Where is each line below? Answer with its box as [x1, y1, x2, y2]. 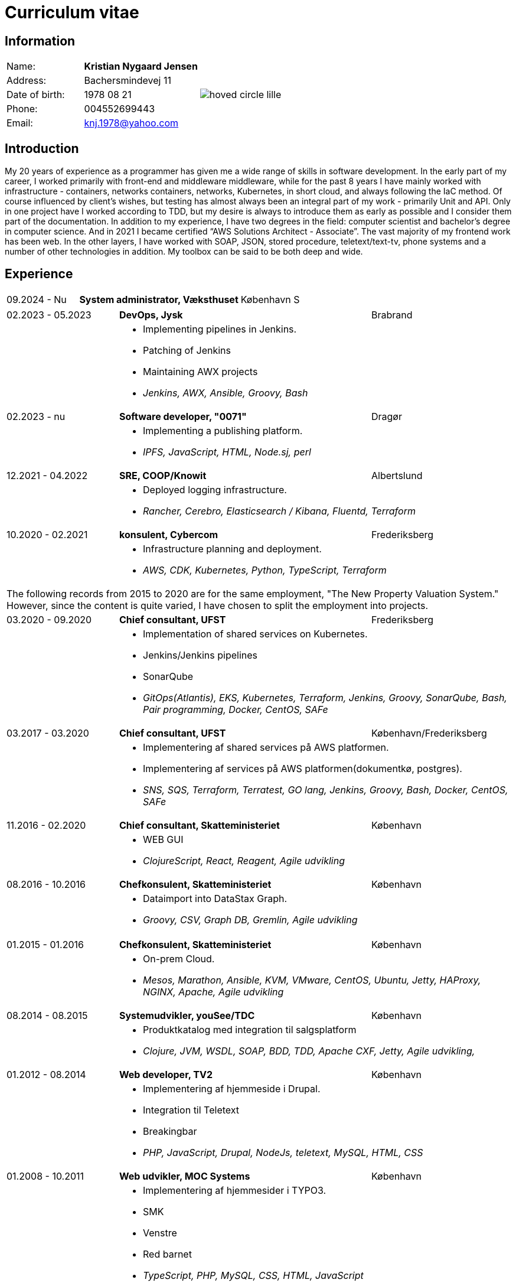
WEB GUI [143, 833, 184, 845]
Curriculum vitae [5, 2, 139, 22]
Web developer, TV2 [119, 1068, 213, 1080]
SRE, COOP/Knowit [119, 469, 207, 481]
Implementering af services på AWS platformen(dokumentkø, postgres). [143, 762, 462, 774]
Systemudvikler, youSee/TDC [119, 1009, 255, 1021]
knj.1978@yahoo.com [84, 117, 179, 129]
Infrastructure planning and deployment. [143, 542, 322, 555]
